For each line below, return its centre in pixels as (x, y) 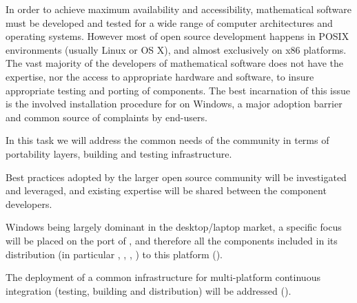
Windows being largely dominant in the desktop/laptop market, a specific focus (174, 227)
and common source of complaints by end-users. (106, 117)
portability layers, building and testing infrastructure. (119, 153)
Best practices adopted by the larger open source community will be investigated (176, 177)
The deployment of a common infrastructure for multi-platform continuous (163, 277)
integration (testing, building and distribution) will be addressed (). (149, 290)
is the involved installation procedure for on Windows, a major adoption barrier (174, 104)
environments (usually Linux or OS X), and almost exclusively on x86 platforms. (176, 49)
